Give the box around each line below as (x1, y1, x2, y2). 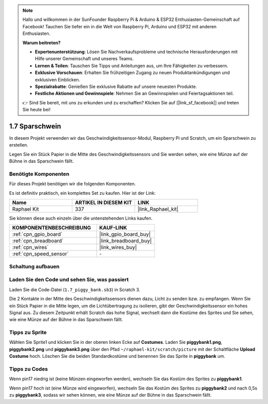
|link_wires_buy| (99, 244, 137, 251)
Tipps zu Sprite (9, 329, 47, 336)
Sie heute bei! (22, 107, 51, 113)
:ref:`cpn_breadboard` (12, 238, 64, 244)
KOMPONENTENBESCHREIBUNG (12, 224, 91, 231)
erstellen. (9, 142, 28, 148)
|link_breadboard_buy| (99, 238, 152, 244)
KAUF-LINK (99, 224, 128, 231)
